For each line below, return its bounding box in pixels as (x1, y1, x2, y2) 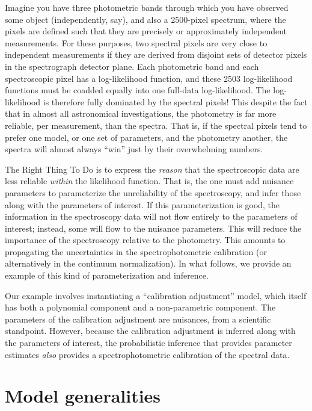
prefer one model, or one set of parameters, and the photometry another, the (5, 131, 288, 143)
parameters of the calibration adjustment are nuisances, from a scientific (5, 312, 271, 325)
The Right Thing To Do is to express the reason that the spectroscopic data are (5, 162, 299, 175)
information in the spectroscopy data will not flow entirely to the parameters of (5, 210, 298, 223)
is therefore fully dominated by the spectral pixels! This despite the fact (43, 95, 308, 108)
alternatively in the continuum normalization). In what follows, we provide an (5, 257, 292, 270)
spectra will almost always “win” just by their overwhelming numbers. (5, 143, 263, 155)
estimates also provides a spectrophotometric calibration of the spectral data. (5, 348, 290, 360)
